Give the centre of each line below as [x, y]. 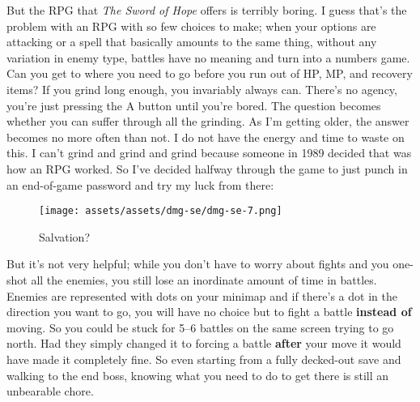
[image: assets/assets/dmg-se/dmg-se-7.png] [161, 211]
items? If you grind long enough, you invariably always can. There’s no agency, [202, 89]
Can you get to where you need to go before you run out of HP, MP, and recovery [210, 73]
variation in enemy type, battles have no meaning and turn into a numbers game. [208, 57]
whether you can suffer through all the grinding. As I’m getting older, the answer [208, 121]
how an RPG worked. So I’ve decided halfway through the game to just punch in [207, 168]
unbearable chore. [50, 391]
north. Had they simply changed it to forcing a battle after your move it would [204, 343]
